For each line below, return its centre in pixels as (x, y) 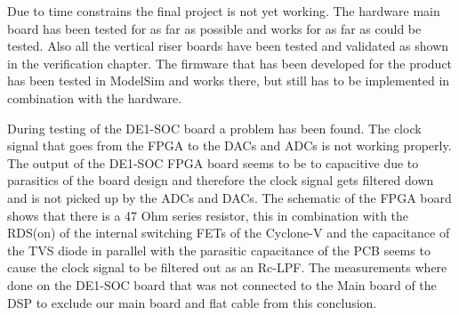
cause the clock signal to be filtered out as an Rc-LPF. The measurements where (227, 267)
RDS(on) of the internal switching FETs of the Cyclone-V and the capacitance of (229, 233)
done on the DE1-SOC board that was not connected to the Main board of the (222, 284)
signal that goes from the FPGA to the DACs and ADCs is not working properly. (229, 145)
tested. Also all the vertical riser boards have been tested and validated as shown (228, 46)
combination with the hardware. (95, 97)
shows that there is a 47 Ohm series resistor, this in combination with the (208, 215)
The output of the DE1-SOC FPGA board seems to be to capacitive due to (213, 162)
